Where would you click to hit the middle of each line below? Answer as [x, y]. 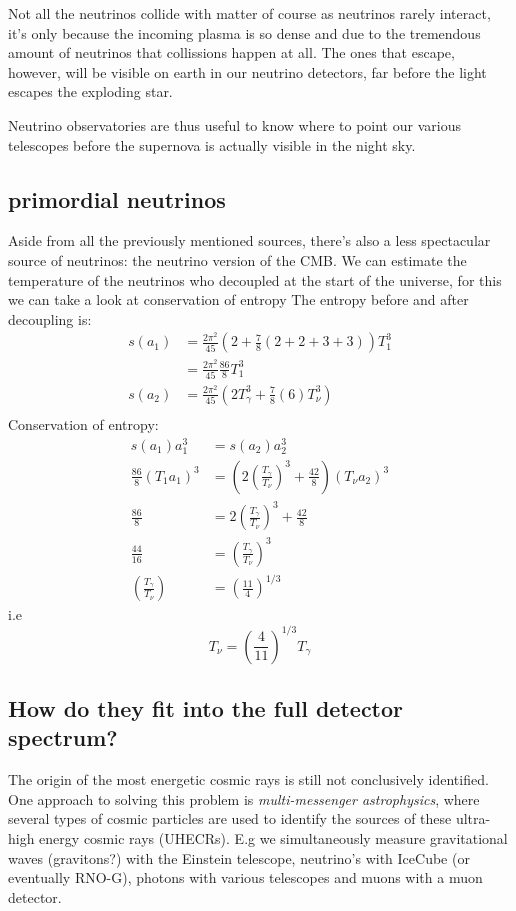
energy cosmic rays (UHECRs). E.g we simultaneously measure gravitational [273, 837]
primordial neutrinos [117, 198]
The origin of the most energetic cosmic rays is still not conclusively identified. [248, 779]
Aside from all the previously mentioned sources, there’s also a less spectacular [249, 240]
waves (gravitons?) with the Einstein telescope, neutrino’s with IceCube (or [239, 857]
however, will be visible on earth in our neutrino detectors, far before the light [247, 71]
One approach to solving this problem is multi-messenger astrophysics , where [244, 798]
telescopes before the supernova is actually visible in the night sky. [212, 144]
